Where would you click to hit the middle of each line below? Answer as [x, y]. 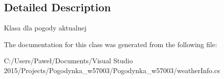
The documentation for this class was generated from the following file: [111, 44]
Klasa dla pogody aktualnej [45, 28]
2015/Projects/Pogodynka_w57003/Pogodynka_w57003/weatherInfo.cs [112, 70]
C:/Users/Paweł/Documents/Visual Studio [68, 61]
